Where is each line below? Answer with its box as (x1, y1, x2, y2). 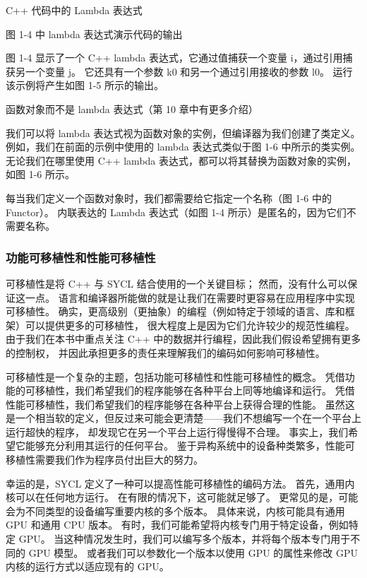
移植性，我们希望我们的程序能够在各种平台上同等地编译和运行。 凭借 (35, 383, 355, 398)
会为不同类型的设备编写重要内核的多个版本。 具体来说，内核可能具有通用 (6, 503, 345, 518)
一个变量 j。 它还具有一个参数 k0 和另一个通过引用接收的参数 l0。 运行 (25, 64, 353, 78)
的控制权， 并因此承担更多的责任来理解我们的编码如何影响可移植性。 (6, 345, 325, 360)
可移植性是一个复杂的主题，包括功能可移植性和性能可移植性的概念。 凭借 (6, 369, 345, 384)
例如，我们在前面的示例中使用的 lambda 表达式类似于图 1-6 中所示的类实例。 (6, 139, 361, 154)
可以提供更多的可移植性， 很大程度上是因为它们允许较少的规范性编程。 (25, 317, 355, 332)
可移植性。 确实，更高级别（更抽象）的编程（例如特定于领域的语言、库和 (6, 304, 345, 319)
